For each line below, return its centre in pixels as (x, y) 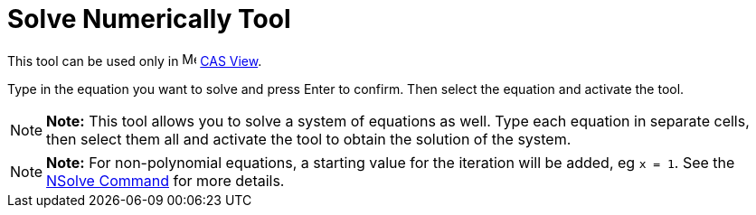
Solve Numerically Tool (149, 19)
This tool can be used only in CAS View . (135, 61)
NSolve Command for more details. (165, 180)
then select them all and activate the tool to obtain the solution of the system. (309, 139)
